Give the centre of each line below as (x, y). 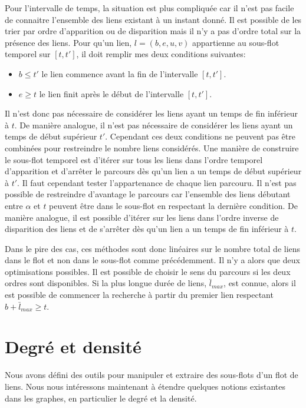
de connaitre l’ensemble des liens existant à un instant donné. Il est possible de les (153, 19)
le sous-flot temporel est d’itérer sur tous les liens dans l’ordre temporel (134, 159)
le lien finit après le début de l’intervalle (111, 93)
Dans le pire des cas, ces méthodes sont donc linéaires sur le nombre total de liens (153, 248)
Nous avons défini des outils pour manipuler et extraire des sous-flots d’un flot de (152, 375)
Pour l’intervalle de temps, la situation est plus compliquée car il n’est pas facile (149, 8)
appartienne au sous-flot (236, 42)
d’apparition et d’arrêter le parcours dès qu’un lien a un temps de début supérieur (153, 171)
